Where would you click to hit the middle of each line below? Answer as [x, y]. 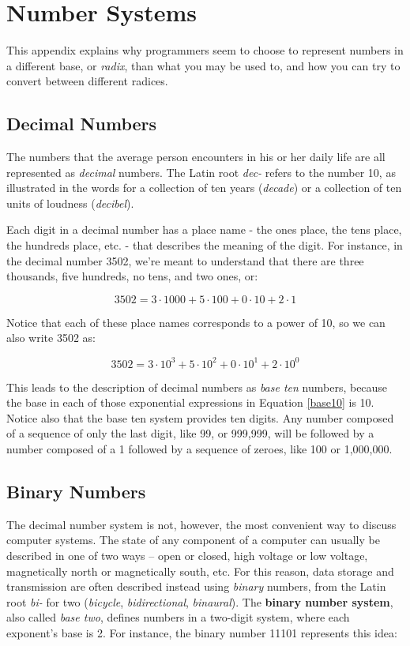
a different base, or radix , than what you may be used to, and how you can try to [203, 65]
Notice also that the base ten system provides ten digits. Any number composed [200, 417]
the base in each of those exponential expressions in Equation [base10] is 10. [190, 402]
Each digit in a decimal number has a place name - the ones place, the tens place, [204, 229]
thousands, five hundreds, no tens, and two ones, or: [132, 276]
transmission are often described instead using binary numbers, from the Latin [196, 586]
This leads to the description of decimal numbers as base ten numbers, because [197, 387]
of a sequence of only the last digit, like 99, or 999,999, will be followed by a [190, 433]
